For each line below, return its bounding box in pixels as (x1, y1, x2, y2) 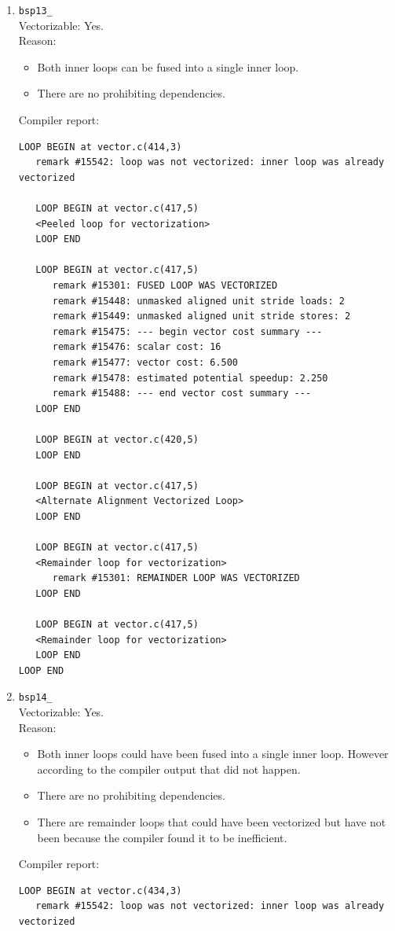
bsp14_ (18, 692, 53, 704)
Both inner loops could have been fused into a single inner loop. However (37, 745, 389, 762)
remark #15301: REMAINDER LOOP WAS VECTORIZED (52, 572, 300, 584)
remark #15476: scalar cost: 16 (52, 341, 221, 353)
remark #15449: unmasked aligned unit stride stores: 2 (52, 311, 351, 322)
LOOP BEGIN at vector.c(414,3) (18, 141, 182, 153)
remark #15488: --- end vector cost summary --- (52, 388, 312, 399)
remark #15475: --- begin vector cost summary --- (52, 326, 323, 337)
